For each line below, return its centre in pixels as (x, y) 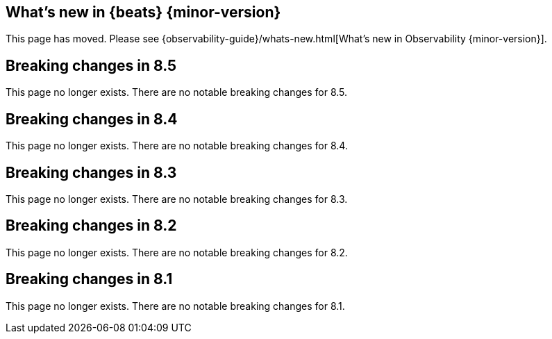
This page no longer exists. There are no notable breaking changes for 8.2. (177, 252)
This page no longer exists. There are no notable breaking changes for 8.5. (177, 92)
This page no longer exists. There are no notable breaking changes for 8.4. (177, 146)
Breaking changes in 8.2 (91, 226)
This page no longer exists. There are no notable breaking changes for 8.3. (177, 199)
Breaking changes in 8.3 (91, 172)
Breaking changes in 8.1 (89, 279)
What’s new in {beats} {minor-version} (143, 12)
